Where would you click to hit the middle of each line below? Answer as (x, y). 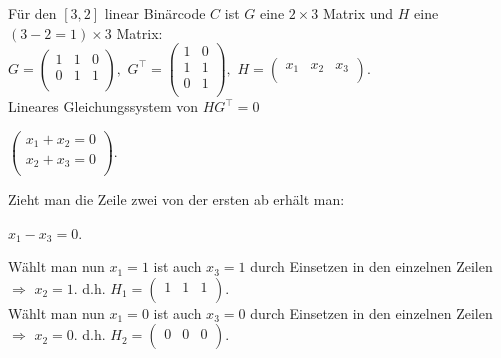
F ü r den (32, 13)
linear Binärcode (155, 13)
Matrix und (358, 13)
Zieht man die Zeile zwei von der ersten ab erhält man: (176, 199)
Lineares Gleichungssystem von (103, 106)
